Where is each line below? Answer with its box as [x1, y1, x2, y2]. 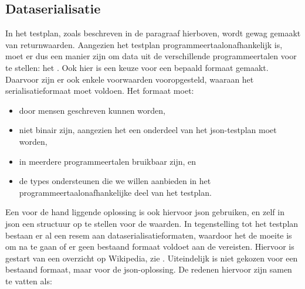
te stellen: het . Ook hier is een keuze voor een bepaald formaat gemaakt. [5, 61, 269, 73]
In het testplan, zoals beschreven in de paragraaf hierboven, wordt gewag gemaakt [5, 27, 301, 39]
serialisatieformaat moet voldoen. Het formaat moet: [5, 84, 194, 97]
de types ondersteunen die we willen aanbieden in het [19, 175, 211, 187]
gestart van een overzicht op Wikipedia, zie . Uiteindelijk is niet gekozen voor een [5, 251, 298, 264]
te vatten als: [5, 274, 52, 287]
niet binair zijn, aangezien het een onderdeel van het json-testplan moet [19, 124, 277, 136]
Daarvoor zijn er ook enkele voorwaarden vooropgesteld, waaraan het [5, 73, 254, 85]
